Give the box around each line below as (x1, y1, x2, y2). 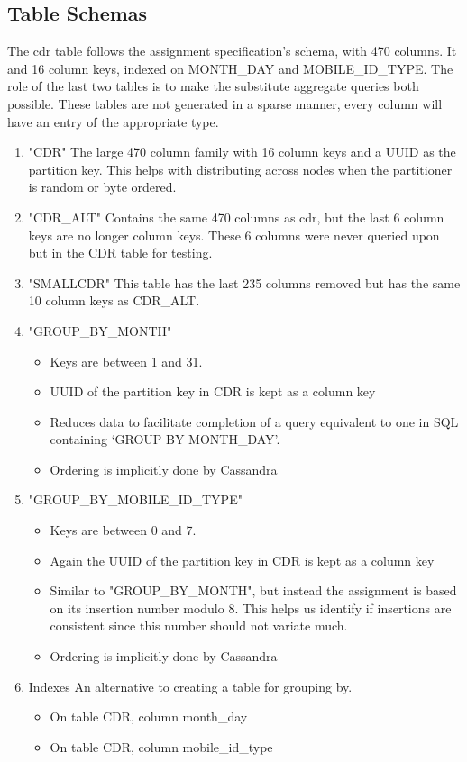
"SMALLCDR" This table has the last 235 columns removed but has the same (28, 273, 461, 292)
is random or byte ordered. (28, 177, 177, 196)
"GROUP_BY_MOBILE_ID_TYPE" (28, 490, 243, 509)
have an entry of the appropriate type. (7, 112, 219, 131)
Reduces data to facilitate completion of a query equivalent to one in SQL (50, 412, 459, 431)
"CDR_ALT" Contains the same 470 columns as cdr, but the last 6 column (28, 207, 444, 226)
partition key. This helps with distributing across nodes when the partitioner (28, 159, 453, 178)
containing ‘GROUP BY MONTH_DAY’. (50, 430, 280, 449)
